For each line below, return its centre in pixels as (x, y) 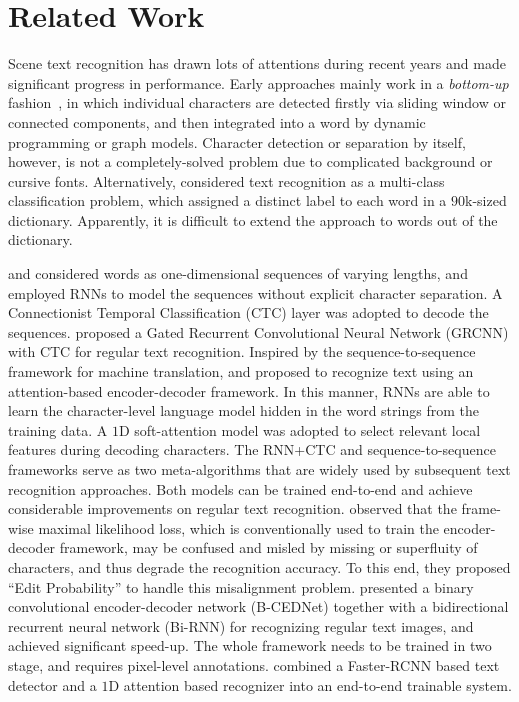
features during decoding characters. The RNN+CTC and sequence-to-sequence (252, 449)
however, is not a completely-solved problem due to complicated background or (250, 161)
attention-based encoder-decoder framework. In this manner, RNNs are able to (249, 390)
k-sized (486, 200)
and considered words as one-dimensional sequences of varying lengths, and (238, 273)
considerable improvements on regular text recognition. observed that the (232, 508)
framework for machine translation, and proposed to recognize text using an (241, 371)
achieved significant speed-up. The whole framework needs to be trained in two (250, 645)
